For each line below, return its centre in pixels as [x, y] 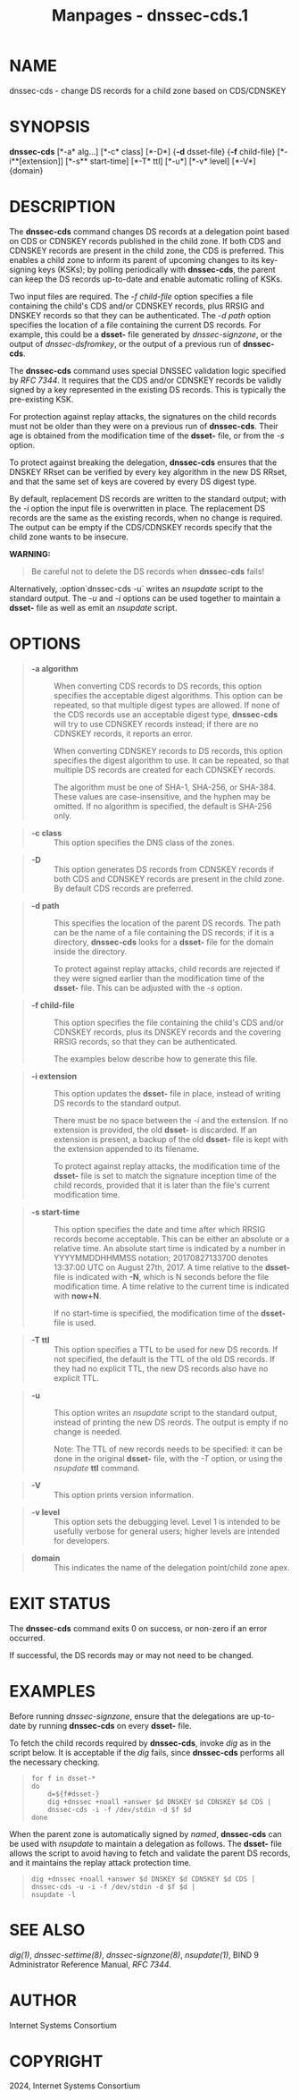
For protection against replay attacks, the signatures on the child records [143, 416]
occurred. [27, 1638]
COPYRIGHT [56, 2061]
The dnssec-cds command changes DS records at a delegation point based [149, 231]
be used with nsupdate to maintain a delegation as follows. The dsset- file [146, 1843]
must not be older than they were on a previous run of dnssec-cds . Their [144, 426]
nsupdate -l [53, 1894]
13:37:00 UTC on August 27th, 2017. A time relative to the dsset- [171, 1267]
